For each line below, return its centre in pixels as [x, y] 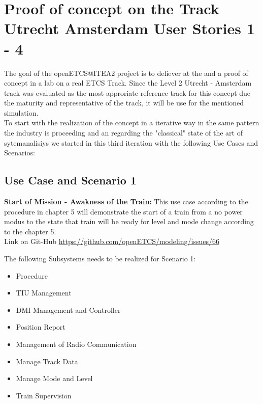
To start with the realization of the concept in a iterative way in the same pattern [132, 123]
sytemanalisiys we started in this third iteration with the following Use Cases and [131, 142]
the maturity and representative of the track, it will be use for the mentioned [124, 103]
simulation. [21, 112]
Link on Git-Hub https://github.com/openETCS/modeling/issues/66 [112, 241]
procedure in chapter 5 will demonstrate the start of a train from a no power [123, 211]
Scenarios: [20, 153]
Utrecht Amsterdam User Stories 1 [129, 28]
